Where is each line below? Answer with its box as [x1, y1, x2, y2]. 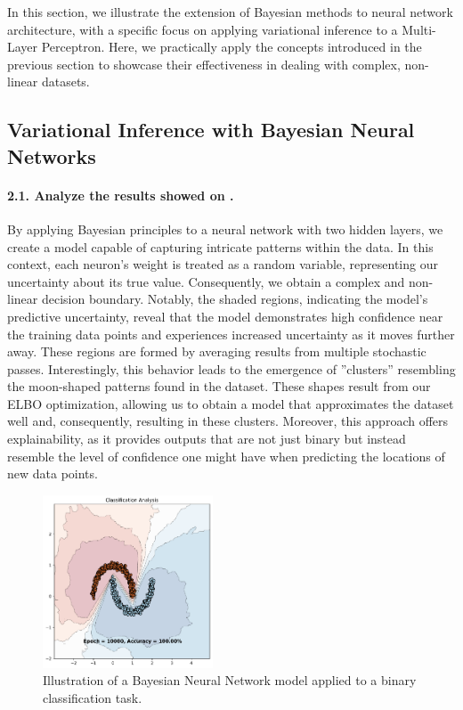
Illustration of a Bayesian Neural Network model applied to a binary [43, 671, 417, 690]
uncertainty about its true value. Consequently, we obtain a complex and [7, 272, 405, 290]
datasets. [41, 72, 90, 91]
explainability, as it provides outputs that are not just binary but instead [7, 429, 406, 448]
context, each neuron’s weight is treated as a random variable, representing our [7, 255, 438, 273]
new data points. [7, 464, 98, 483]
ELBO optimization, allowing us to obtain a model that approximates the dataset [7, 394, 454, 412]
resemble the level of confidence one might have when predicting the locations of [7, 446, 445, 465]
